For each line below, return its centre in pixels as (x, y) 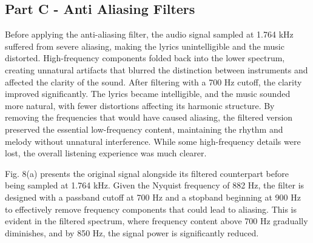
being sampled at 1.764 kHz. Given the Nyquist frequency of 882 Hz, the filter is (155, 185)
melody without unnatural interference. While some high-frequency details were (153, 141)
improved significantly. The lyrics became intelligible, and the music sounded (148, 94)
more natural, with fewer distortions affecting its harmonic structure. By (140, 105)
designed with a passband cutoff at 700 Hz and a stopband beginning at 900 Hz (153, 197)
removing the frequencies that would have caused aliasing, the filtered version (149, 117)
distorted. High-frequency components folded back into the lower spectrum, (145, 58)
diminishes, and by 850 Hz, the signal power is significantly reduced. (132, 232)
